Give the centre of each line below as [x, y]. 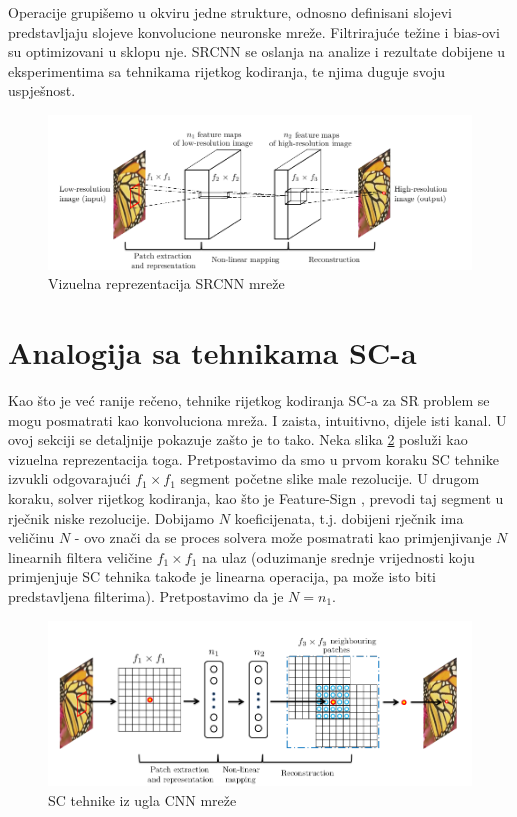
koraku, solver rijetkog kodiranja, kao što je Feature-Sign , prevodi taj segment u [256, 497]
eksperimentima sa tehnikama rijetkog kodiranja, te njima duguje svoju [227, 70]
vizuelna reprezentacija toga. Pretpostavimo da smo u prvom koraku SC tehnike [253, 458]
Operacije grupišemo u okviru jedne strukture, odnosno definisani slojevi [230, 12]
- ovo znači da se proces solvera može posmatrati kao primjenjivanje [283, 537]
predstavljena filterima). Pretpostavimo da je [146, 595]
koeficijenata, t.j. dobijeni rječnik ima [349, 517]
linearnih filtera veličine [80, 556]
